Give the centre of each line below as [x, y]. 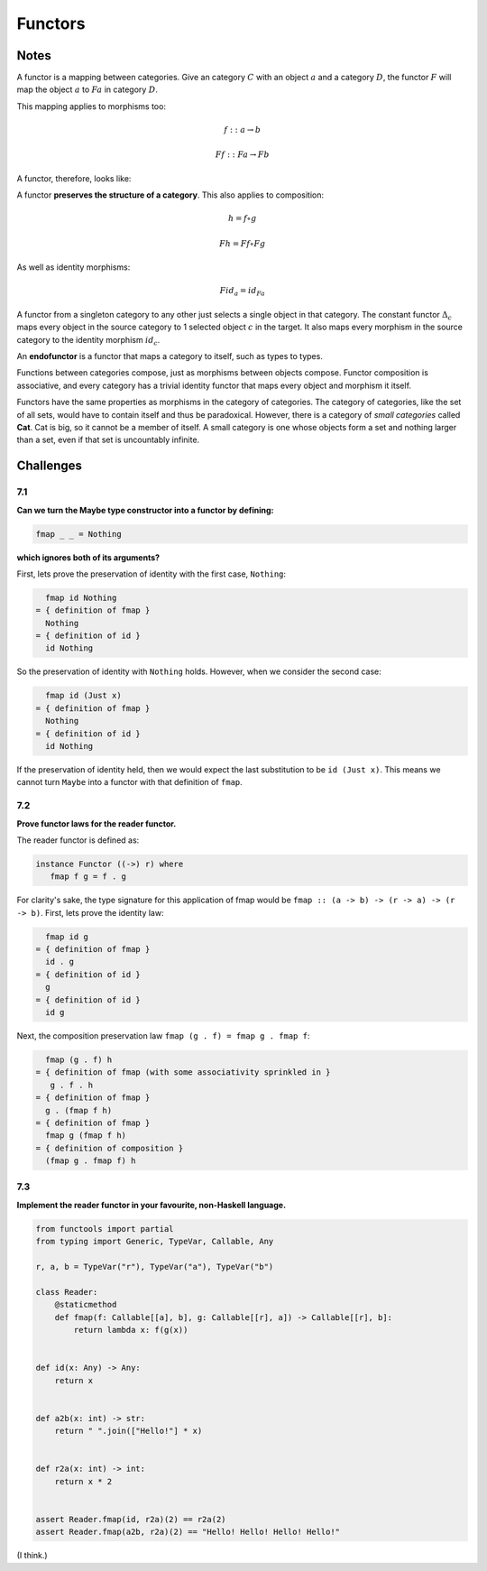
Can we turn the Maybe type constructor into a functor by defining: [145, 510]
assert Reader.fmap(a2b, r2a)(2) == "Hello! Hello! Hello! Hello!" [188, 1532]
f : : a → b [243, 130]
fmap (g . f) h [79, 1059]
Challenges [50, 466]
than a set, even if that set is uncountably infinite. [108, 440]
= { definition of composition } [110, 1148]
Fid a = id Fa [243, 291]
